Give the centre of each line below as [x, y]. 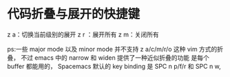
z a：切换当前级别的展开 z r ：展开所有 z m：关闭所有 [83, 34]
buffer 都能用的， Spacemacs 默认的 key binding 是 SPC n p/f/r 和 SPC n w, [114, 66]
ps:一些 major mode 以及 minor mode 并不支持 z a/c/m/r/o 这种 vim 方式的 [112, 49]
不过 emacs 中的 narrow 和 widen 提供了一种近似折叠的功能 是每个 [115, 57]
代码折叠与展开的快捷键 [74, 14]
